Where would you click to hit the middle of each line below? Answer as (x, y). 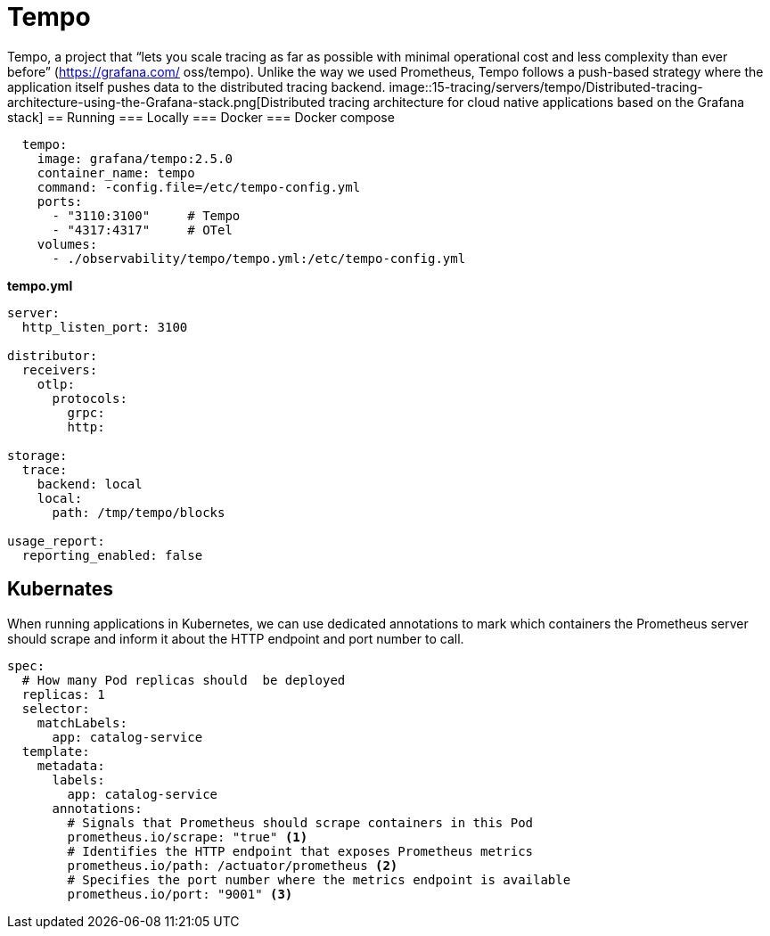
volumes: (67, 244)
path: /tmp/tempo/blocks (139, 512)
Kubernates (60, 589)
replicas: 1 (63, 694)
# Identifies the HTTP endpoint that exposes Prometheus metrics (300, 851)
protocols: (90, 398)
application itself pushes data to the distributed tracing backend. (197, 86)
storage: (37, 455)
